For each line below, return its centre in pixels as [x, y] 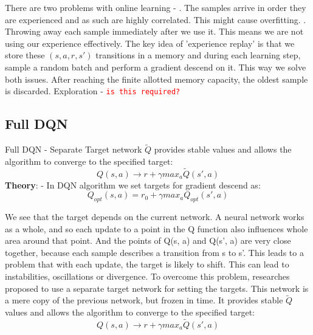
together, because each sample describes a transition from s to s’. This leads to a [154, 252]
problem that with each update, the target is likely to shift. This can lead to [147, 264]
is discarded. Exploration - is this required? [93, 91]
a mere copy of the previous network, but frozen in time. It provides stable [144, 300]
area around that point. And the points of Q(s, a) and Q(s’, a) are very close [148, 240]
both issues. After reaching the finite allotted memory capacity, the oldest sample [156, 79]
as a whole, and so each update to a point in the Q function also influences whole [156, 228]
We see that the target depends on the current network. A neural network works [155, 217]
